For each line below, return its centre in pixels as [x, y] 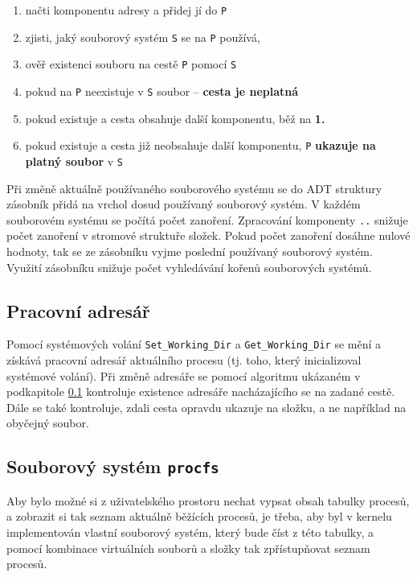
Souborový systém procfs [113, 466]
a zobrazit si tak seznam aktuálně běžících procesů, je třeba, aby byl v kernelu [199, 516]
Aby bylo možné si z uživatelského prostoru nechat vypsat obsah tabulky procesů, [208, 500]
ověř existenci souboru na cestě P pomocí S [131, 64]
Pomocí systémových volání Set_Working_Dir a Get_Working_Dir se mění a [194, 344]
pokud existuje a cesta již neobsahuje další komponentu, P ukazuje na [200, 145]
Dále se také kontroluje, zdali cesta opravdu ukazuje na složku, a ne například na [206, 407]
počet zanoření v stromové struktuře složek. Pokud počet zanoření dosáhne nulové [208, 235]
